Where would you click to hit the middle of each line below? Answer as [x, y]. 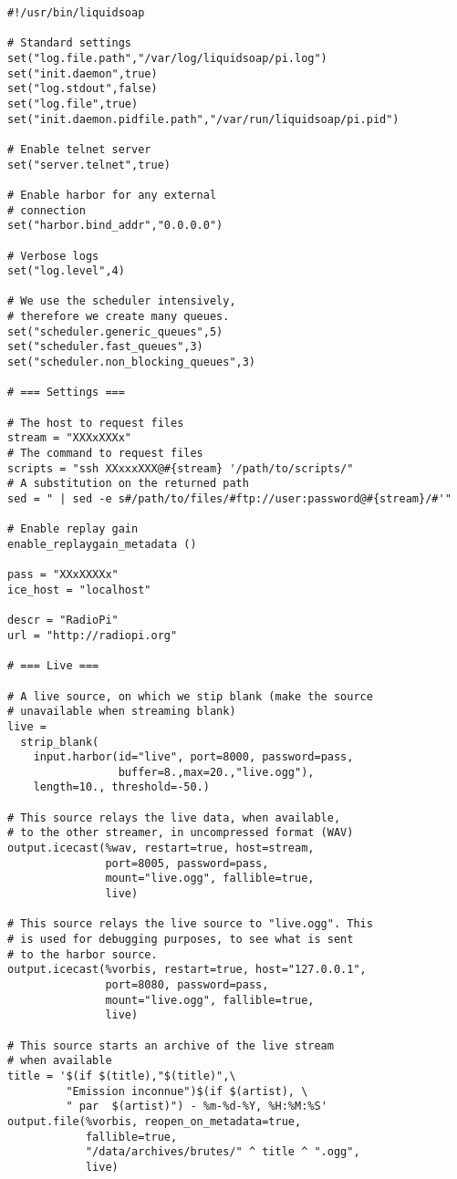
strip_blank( [60, 742]
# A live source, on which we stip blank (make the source [190, 696]
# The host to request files [96, 423]
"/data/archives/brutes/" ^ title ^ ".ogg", [223, 1152]
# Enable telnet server [79, 149]
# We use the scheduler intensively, [122, 301]
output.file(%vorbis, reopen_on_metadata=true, [155, 1121]
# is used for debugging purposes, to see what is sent [181, 940]
